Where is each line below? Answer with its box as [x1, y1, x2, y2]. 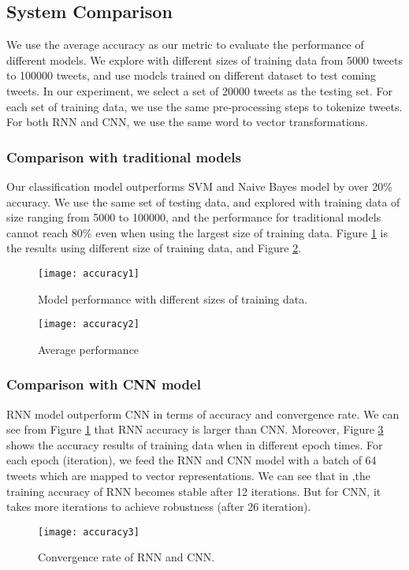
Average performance [38, 341, 139, 357]
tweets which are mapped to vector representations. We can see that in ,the [6, 468, 371, 484]
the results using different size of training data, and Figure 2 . [6, 240, 302, 256]
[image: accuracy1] [38, 267, 139, 279]
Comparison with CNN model [6, 374, 201, 394]
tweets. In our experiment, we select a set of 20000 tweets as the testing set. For [6, 82, 392, 99]
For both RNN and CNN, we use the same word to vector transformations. [6, 114, 368, 130]
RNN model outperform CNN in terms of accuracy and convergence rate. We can [6, 405, 400, 422]
